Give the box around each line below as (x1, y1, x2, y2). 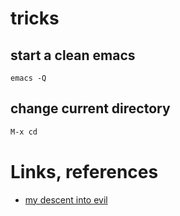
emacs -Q (10, 73, 47, 83)
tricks (10, 7, 60, 30)
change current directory (10, 100, 171, 117)
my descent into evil (24, 193, 108, 206)
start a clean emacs (10, 47, 136, 64)
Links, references (10, 160, 159, 183)
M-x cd (10, 127, 38, 137)
